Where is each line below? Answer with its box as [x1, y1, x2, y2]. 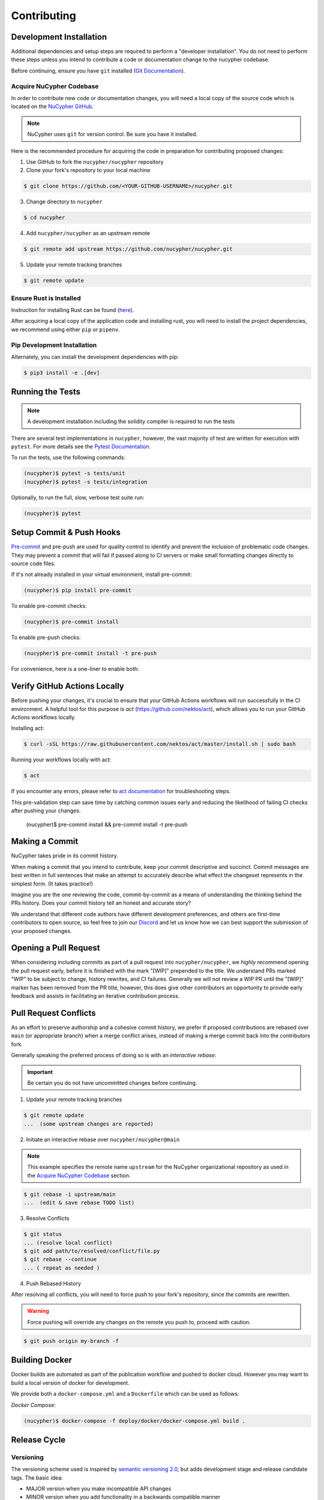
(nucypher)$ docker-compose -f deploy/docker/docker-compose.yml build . [23, 1417, 245, 1424]
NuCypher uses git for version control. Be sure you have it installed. [27, 131, 198, 138]
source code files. [11, 560, 56, 567]
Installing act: [11, 725, 44, 732]
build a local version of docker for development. [11, 1379, 130, 1386]
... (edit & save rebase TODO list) [23, 1199, 135, 1206]
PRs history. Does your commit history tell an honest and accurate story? [11, 899, 191, 907]
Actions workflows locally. [11, 714, 76, 721]
